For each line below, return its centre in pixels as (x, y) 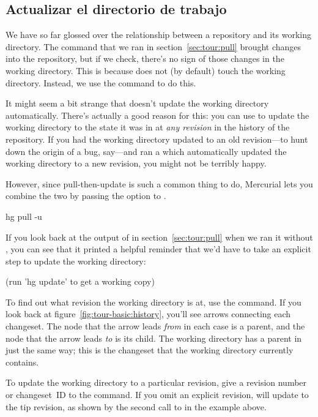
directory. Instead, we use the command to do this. (101, 82)
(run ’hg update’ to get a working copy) (80, 281)
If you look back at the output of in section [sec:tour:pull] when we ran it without (159, 237)
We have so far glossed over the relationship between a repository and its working (159, 35)
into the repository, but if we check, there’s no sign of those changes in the (145, 58)
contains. (22, 362)
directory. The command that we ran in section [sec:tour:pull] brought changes (153, 46)
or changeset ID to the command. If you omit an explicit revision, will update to (157, 395)
